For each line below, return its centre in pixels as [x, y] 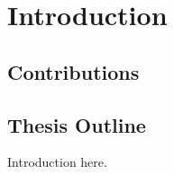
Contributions [73, 71]
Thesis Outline [77, 124]
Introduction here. [57, 162]
